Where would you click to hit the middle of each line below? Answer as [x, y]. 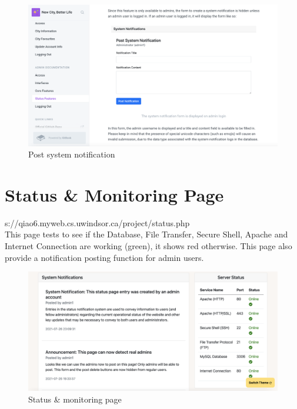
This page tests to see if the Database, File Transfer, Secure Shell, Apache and [146, 234]
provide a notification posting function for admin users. [104, 257]
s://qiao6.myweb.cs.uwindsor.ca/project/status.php [97, 222]
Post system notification [72, 154]
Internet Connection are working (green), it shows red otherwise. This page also [148, 246]
